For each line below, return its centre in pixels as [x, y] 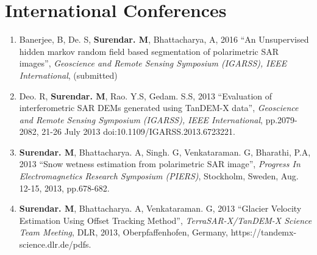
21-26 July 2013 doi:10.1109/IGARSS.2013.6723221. [138, 131]
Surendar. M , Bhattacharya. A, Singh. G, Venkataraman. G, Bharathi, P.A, [165, 152]
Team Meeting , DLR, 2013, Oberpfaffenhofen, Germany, [123, 232]
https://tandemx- [264, 232]
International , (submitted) [68, 75]
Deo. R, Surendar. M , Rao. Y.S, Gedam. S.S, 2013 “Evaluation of [146, 95]
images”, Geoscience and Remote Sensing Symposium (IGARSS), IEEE [153, 63]
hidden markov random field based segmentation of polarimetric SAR [149, 51]
